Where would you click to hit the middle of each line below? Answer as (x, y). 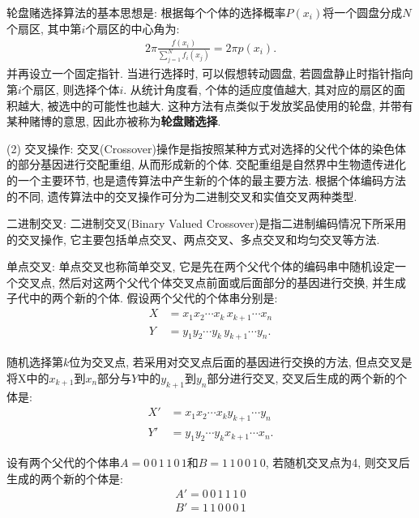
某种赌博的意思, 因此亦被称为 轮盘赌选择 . (114, 121)
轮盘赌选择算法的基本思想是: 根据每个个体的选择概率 (146, 12)
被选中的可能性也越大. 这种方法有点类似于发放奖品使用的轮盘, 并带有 (230, 105)
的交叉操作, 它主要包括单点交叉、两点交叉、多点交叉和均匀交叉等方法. (193, 239)
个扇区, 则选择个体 (71, 89)
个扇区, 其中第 (44, 28)
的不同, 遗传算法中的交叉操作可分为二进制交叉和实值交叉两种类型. (182, 196)
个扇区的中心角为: (133, 28)
